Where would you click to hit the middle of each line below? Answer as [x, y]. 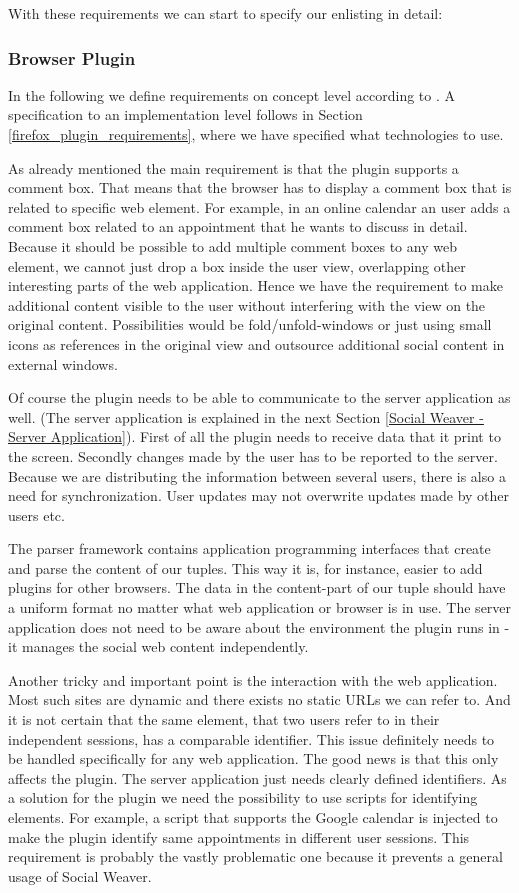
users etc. [36, 514]
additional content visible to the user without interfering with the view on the [247, 304]
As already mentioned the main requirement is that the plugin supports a [233, 167]
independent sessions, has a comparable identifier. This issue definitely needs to [251, 738]
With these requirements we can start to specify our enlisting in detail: [225, 13]
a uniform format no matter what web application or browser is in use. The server [260, 607]
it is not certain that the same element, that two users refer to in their [224, 719]
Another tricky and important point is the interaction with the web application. [253, 679]
